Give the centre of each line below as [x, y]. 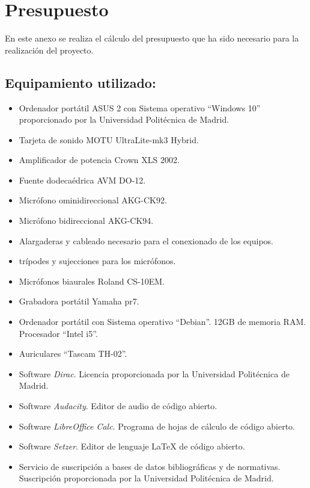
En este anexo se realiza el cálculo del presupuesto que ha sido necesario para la [152, 38]
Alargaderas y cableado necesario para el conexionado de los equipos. [146, 240]
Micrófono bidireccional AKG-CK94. [86, 221]
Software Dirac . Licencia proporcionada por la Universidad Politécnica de [154, 373]
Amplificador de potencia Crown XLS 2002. [99, 160]
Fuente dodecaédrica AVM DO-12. [82, 180]
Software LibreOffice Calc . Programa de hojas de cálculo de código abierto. [157, 426]
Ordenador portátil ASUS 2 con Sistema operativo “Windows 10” [140, 107]
